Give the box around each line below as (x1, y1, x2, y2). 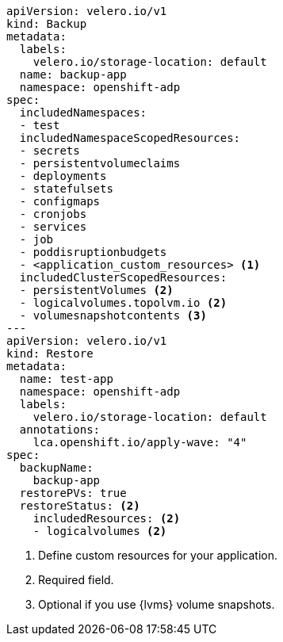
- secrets (19, 144, 80, 157)
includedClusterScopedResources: (19, 271, 228, 284)
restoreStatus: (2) (19, 499, 140, 512)
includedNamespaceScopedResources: (19, 132, 241, 144)
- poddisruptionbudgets (19, 246, 167, 258)
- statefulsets (19, 182, 113, 195)
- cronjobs (19, 208, 87, 220)
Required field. (38, 573, 114, 587)
